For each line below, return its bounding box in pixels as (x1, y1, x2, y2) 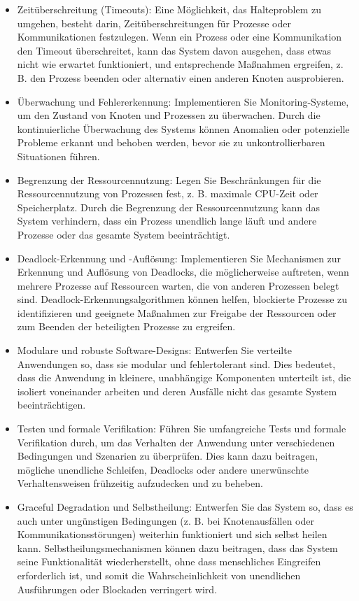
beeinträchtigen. (17, 397, 86, 412)
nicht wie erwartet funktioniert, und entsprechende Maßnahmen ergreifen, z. (17, 57, 344, 71)
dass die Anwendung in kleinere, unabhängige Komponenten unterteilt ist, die (17, 370, 351, 385)
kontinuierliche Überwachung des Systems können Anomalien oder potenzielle (17, 121, 350, 136)
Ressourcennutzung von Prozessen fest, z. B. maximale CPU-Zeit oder (17, 186, 318, 201)
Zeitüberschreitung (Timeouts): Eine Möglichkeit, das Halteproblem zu (17, 2, 321, 16)
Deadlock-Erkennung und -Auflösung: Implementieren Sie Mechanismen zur (17, 250, 342, 265)
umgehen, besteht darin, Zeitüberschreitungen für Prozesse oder (17, 15, 291, 30)
